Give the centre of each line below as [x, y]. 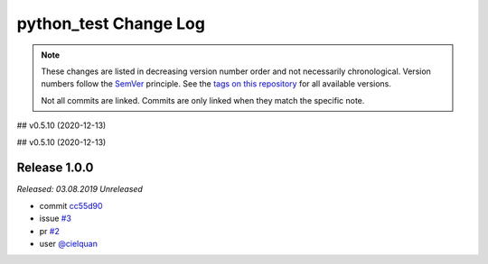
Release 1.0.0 [55, 168]
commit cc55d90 [71, 205]
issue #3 [56, 218]
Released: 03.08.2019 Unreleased [80, 189]
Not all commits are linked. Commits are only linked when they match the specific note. [203, 100]
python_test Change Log [111, 23]
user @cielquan [69, 243]
